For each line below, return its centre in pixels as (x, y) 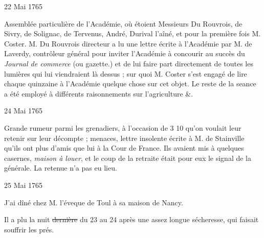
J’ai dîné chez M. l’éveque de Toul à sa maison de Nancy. (94, 202)
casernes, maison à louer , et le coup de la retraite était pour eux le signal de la (128, 158)
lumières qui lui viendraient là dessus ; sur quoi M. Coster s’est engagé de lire (126, 73)
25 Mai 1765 (24, 185)
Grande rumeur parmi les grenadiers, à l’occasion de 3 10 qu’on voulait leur (123, 127)
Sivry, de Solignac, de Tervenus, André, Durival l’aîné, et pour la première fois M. (133, 33)
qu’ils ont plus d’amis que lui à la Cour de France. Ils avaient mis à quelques (124, 148)
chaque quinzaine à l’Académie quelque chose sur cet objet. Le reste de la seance (130, 84)
